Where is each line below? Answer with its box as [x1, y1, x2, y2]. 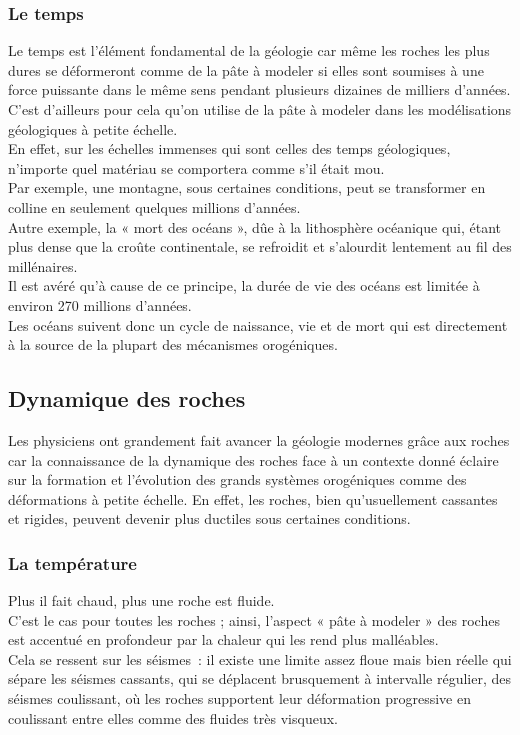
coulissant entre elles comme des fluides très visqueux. [8, 707, 338, 728]
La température [8, 550, 137, 575]
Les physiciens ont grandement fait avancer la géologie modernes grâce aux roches [8, 429, 510, 450]
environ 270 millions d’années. [8, 294, 192, 315]
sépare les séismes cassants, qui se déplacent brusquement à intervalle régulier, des [8, 668, 512, 689]
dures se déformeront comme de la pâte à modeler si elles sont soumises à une [8, 59, 484, 80]
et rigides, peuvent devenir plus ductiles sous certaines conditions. [8, 508, 411, 529]
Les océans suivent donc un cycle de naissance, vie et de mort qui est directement [8, 314, 508, 335]
